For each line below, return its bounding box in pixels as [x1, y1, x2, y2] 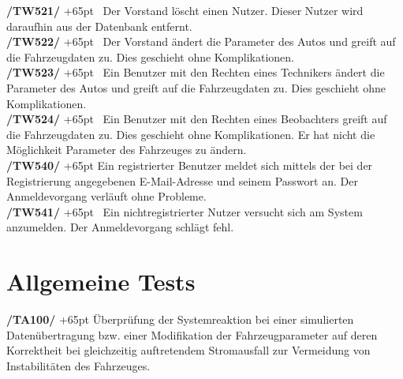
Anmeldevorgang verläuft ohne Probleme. [6, 188, 207, 205]
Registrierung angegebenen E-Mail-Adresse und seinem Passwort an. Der [6, 172, 358, 189]
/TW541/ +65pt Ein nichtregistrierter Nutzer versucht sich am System [6, 203, 363, 220]
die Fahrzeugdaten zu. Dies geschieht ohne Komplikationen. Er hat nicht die [6, 126, 375, 142]
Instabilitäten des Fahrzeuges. [6, 357, 151, 373]
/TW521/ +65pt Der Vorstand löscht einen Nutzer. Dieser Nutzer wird [6, 2, 364, 18]
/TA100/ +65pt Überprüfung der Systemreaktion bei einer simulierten [6, 311, 354, 328]
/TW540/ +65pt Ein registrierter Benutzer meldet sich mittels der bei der [6, 156, 373, 173]
